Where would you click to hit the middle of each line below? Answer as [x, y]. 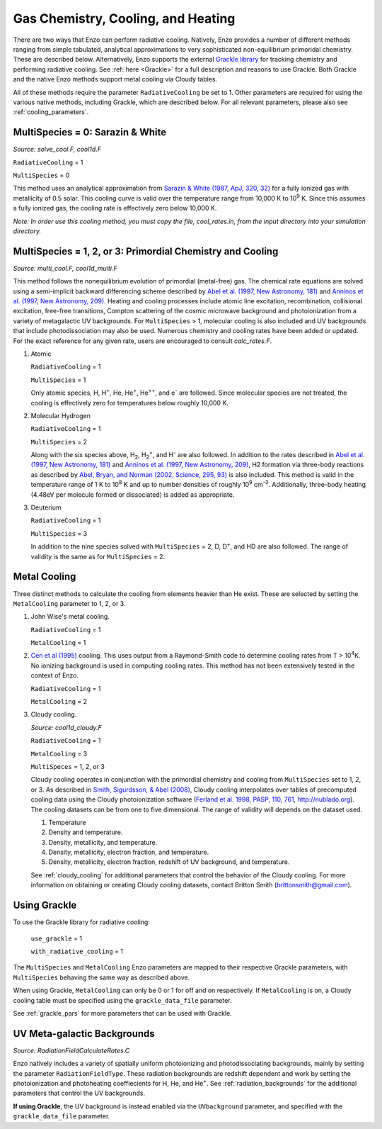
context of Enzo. [55, 675]
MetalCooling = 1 [58, 643]
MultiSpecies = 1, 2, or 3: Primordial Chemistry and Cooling [146, 251]
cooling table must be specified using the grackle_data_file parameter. [123, 1000]
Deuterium [46, 507]
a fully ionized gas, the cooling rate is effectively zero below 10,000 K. [115, 208]
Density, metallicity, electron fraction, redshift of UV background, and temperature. [169, 862]
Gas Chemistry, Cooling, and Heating [124, 18]
